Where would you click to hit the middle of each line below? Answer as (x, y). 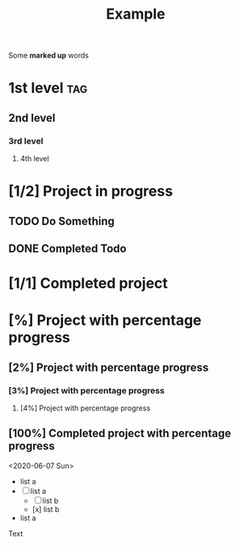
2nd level (32, 118)
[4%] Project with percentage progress (85, 408)
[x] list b (46, 509)
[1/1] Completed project (88, 283)
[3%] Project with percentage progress (87, 390)
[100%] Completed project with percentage (120, 434)
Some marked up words (48, 55)
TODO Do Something (62, 221)
